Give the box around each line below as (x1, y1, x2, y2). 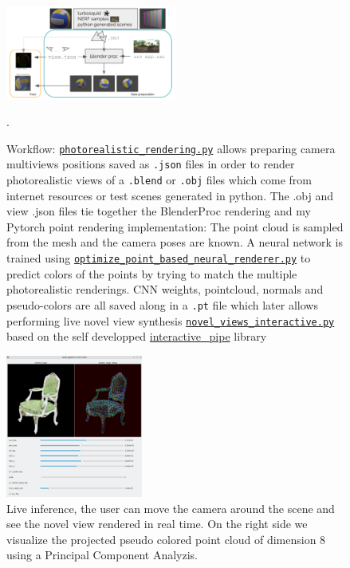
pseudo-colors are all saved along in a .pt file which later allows (6, 296, 318, 313)
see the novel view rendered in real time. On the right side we (6, 515, 308, 532)
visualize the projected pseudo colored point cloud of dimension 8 (6, 531, 326, 547)
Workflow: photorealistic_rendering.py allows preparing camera (6, 140, 336, 156)
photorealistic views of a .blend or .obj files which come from (6, 172, 313, 188)
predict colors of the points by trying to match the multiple (6, 265, 297, 282)
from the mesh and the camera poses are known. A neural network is (6, 234, 344, 250)
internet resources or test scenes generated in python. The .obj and (6, 187, 334, 203)
